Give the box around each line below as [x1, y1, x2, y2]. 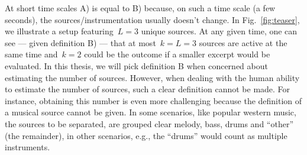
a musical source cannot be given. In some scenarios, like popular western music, [5, 106, 296, 118]
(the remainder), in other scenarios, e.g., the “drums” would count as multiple [5, 129, 287, 141]
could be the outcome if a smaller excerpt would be [84, 48, 270, 60]
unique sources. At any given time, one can [141, 25, 298, 37]
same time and [5, 48, 58, 60]
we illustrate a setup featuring [5, 25, 114, 37]
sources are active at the [199, 36, 287, 49]
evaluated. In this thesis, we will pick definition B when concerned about [5, 59, 268, 72]
